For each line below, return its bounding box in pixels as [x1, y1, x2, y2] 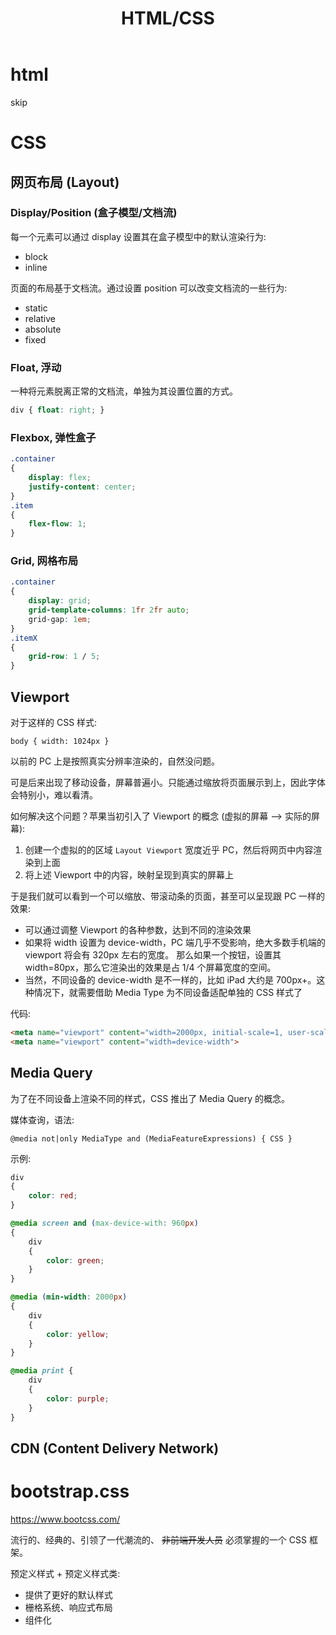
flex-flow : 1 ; [28, 519, 87, 529]
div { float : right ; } [10, 405, 105, 416]
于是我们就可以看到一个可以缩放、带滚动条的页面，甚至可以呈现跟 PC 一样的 [10, 890, 326, 902]
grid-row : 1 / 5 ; [28, 652, 101, 662]
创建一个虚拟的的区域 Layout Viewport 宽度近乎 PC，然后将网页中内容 [24, 844, 314, 856]
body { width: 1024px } [10, 737, 110, 747]
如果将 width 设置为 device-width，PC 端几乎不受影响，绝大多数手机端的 [24, 937, 326, 949]
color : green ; [46, 1255, 105, 1266]
